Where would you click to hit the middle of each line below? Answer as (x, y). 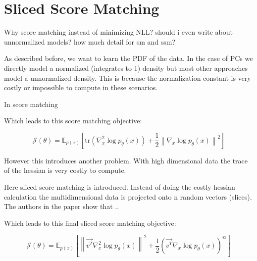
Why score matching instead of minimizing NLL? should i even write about (118, 32)
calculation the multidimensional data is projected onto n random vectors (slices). (128, 196)
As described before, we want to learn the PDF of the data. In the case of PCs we (128, 58)
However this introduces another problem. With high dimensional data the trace (126, 160)
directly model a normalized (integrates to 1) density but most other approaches (126, 68)
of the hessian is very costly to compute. (65, 170)
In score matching (31, 104)
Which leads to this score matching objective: (73, 121)
